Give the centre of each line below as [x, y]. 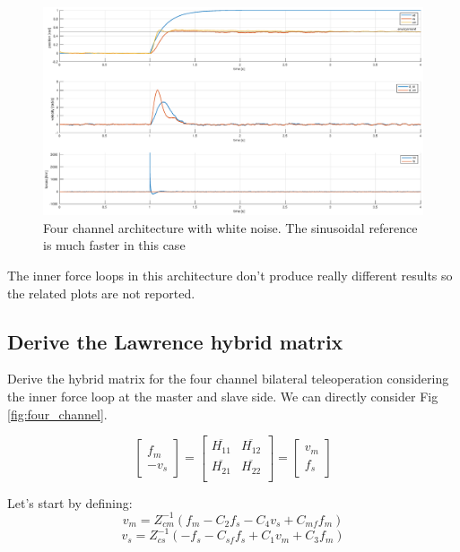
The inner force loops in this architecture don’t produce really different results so [230, 276]
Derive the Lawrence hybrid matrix [175, 341]
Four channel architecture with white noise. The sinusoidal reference [230, 227]
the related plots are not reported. [101, 293]
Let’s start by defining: [70, 502]
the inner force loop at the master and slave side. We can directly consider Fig [223, 397]
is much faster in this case [114, 245]
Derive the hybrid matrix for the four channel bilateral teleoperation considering [228, 379]
